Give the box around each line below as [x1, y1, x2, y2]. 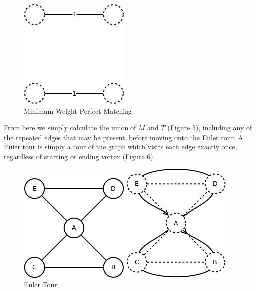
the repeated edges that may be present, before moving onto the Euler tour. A [4, 132, 244, 142]
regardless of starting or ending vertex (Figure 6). [4, 151, 155, 161]
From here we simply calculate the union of [4, 122, 136, 133]
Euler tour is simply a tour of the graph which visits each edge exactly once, [4, 142, 237, 152]
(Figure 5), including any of [167, 122, 252, 133]
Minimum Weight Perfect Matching [24, 105, 132, 116]
